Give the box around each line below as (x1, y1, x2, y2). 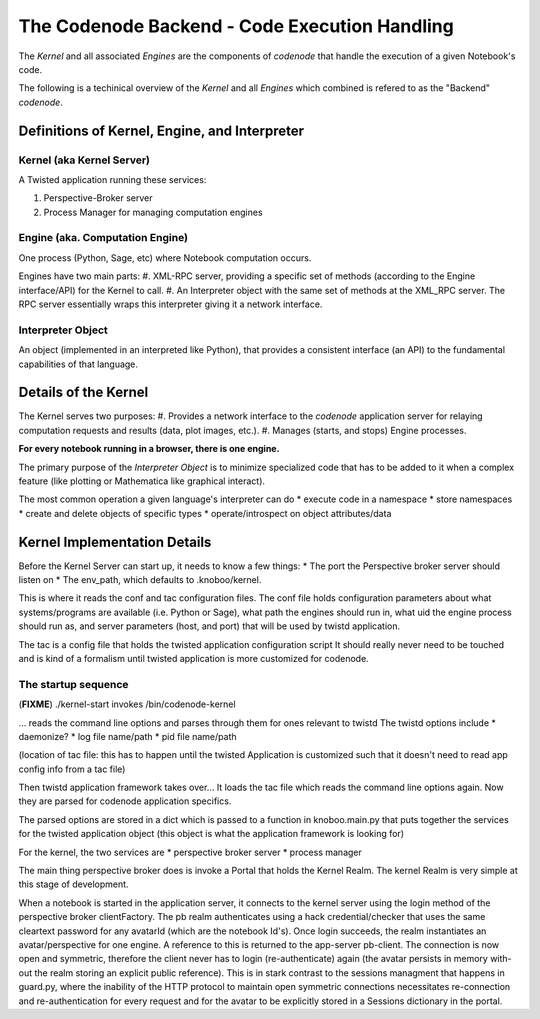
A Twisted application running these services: (18, 173, 207, 185)
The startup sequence (18, 677, 129, 691)
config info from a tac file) (18, 763, 126, 775)
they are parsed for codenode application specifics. (18, 795, 232, 807)
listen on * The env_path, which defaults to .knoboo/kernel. (18, 574, 262, 586)
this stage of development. (18, 878, 129, 890)
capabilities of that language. (18, 358, 139, 370)
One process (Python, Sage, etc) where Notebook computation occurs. (18, 251, 312, 264)
